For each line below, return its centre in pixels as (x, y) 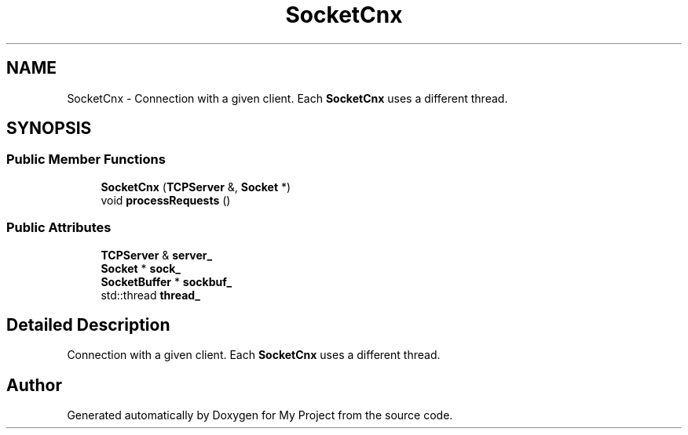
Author (34, 385)
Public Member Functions (86, 159)
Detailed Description (88, 324)
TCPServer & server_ (157, 255)
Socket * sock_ (141, 268)
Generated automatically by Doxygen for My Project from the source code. (260, 415)
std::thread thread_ (151, 295)
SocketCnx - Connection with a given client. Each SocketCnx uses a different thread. (287, 98)
